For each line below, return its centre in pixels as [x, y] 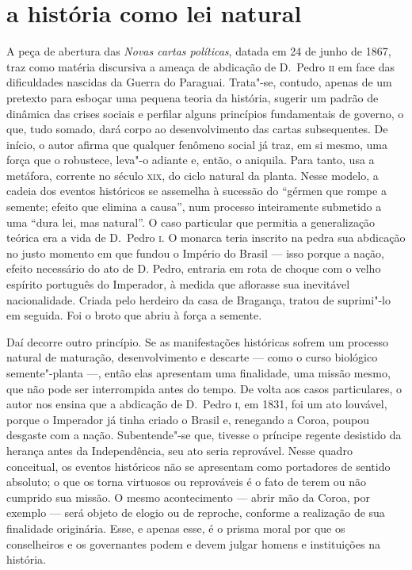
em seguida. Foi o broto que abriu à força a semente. [134, 315]
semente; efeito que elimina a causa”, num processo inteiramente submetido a [194, 207]
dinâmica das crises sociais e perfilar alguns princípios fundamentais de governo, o [205, 113]
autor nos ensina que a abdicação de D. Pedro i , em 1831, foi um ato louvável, [197, 404]
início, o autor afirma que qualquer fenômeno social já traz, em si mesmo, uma [197, 144]
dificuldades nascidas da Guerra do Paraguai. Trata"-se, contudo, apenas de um [199, 82]
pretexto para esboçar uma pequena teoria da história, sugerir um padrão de [193, 97]
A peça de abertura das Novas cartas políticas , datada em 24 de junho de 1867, [199, 51]
